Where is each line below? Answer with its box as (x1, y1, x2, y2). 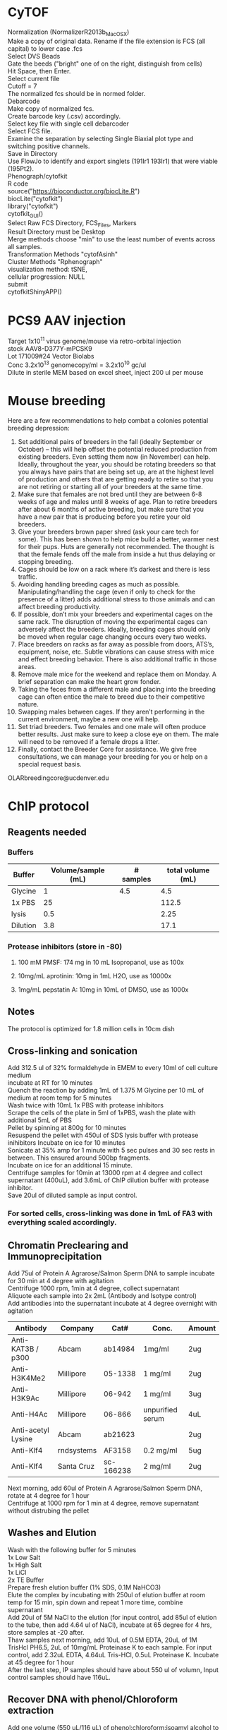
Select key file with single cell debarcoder (8, 119, 129, 128)
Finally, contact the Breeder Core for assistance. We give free (18, 745, 197, 753)
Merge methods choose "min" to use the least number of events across (8, 235, 216, 244)
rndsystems (57, 1446, 97, 1455)
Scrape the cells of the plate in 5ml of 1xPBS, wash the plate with (8, 1109, 196, 1117)
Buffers (8, 848, 34, 858)
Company (61, 1323, 94, 1333)
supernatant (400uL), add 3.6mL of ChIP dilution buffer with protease (8, 1176, 209, 1184)
